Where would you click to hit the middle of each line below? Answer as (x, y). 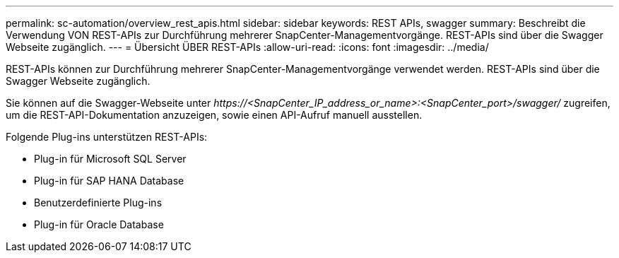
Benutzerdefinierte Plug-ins (98, 203)
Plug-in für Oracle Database (99, 224)
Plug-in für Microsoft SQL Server (110, 159)
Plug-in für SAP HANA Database (109, 181)
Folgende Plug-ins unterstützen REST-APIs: (107, 137)
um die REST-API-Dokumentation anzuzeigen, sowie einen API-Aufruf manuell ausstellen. (214, 115)
